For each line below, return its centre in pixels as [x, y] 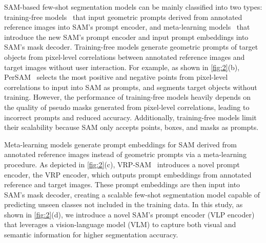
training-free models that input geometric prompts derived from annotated [123, 17]
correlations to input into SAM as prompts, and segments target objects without [131, 87]
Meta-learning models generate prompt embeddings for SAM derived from [120, 144]
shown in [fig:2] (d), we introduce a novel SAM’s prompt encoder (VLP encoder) [129, 214]
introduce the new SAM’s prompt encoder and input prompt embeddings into [126, 37]
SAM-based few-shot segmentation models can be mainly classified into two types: [133, 7]
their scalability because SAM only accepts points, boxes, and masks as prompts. [131, 127]
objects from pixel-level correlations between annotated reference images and [125, 57]
